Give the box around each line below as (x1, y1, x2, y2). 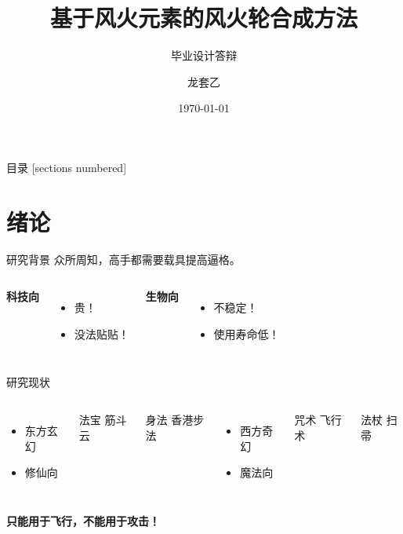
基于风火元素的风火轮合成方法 (49, 2, 358, 34)
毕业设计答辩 (171, 47, 237, 64)
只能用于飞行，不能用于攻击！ (6, 512, 160, 529)
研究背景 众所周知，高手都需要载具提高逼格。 (6, 251, 241, 267)
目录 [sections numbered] (6, 159, 127, 175)
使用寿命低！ (213, 325, 280, 342)
